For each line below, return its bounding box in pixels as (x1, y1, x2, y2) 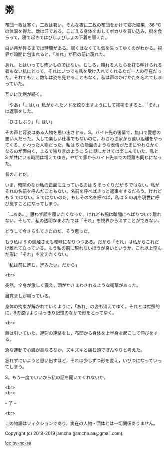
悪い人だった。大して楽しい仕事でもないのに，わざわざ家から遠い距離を (5, 135, 154, 141)
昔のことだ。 (5, 171, 31, 177)
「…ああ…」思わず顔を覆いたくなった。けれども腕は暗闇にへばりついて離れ (5, 211, 161, 217)
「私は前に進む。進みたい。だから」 (5, 262, 80, 268)
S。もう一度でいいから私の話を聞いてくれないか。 (5, 374, 108, 380)
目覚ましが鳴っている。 (5, 293, 53, 299)
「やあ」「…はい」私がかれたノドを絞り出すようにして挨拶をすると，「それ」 (5, 102, 162, 108)
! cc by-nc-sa (5, 440, 31, 446)
